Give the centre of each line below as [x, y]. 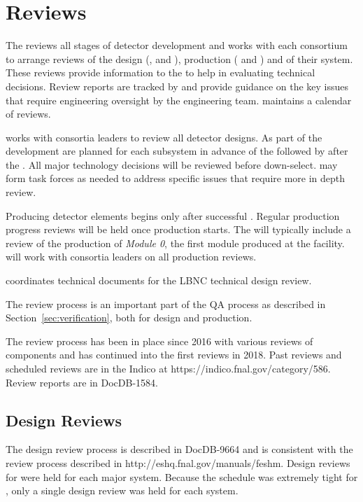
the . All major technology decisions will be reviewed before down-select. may [172, 164]
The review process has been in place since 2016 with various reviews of [159, 341]
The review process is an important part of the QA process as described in [166, 304]
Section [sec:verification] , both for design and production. [129, 318]
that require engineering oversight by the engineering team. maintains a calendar [179, 100]
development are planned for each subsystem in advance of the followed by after [177, 151]
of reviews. [28, 114]
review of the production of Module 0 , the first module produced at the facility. [175, 243]
